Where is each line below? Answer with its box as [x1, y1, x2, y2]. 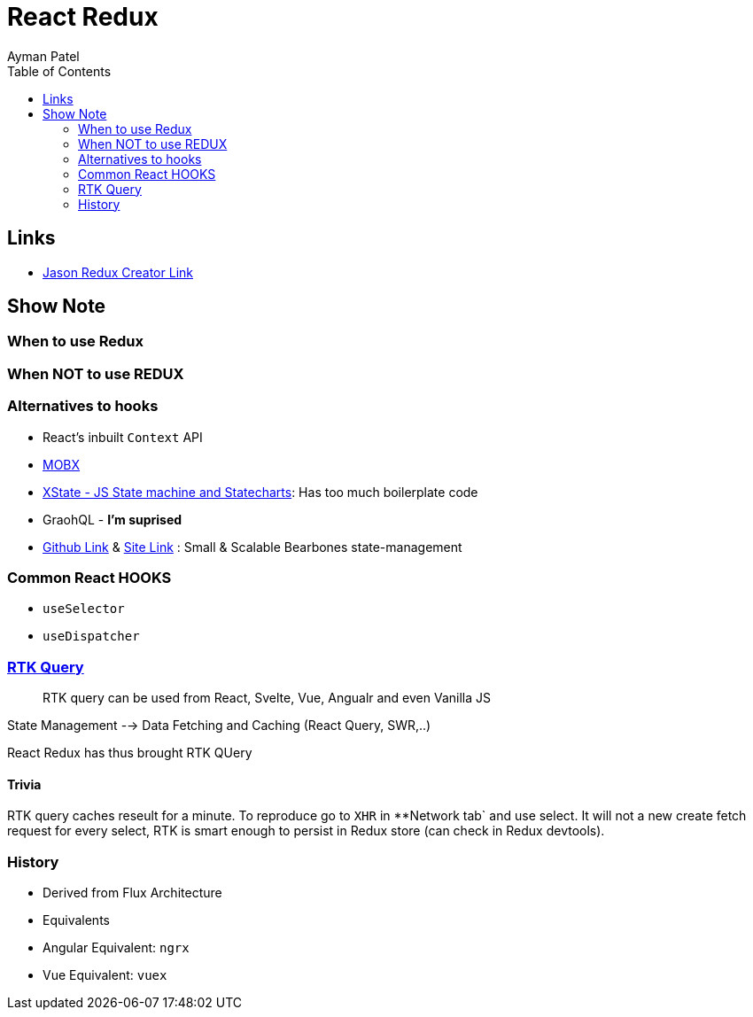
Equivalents [43, 912, 110, 928]
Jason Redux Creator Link [43, 264, 193, 280]
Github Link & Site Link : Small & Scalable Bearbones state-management [43, 539, 462, 555]
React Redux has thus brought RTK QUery [7, 745, 252, 761]
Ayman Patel [7, 48, 80, 64]
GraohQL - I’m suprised [43, 511, 182, 527]
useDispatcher [43, 629, 140, 644]
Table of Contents [7, 63, 112, 79]
